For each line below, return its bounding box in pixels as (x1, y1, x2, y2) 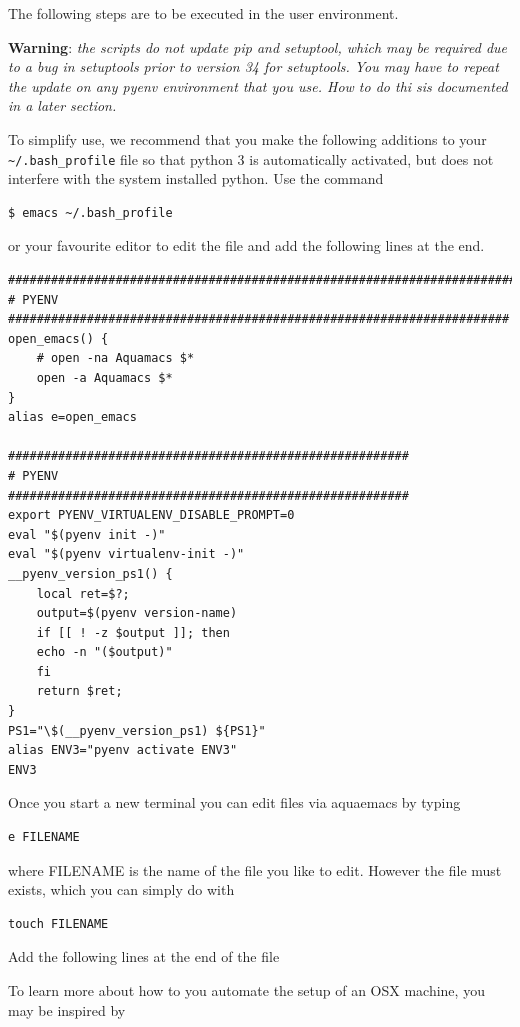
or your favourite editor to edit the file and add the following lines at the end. (8, 235, 485, 256)
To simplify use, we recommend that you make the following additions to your (8, 128, 487, 149)
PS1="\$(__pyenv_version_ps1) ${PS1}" (8, 723, 266, 738)
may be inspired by (8, 999, 126, 1020)
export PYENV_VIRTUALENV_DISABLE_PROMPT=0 (8, 508, 295, 523)
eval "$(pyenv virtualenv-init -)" (8, 547, 245, 562)
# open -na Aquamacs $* (36, 351, 195, 366)
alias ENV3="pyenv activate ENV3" (8, 743, 238, 758)
